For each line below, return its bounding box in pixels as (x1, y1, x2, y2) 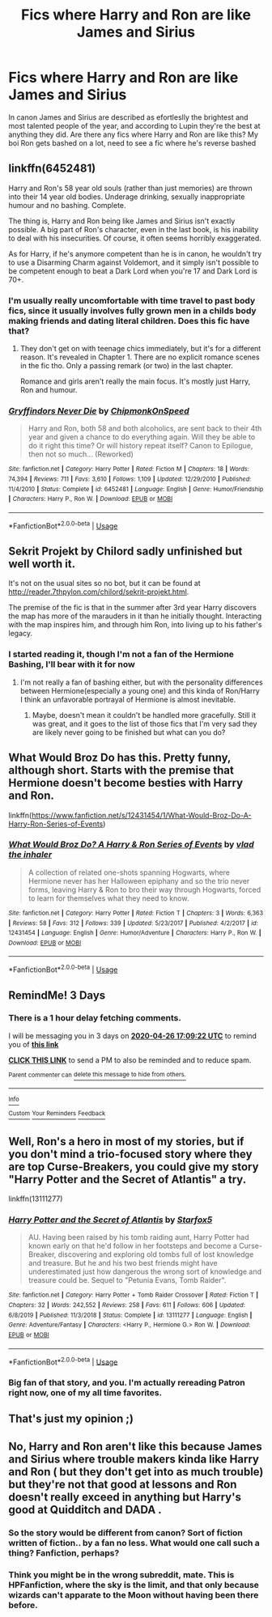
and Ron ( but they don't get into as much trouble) (8, 1465, 264, 1479)
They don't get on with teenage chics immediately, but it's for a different (19, 344, 261, 354)
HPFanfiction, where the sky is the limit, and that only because (8, 1579, 259, 1590)
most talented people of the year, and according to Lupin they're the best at (8, 121, 261, 130)
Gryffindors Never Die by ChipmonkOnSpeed (8, 405, 190, 416)
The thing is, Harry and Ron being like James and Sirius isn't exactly (8, 216, 236, 226)
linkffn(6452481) (8, 162, 96, 176)
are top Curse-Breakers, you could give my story (8, 1160, 259, 1173)
